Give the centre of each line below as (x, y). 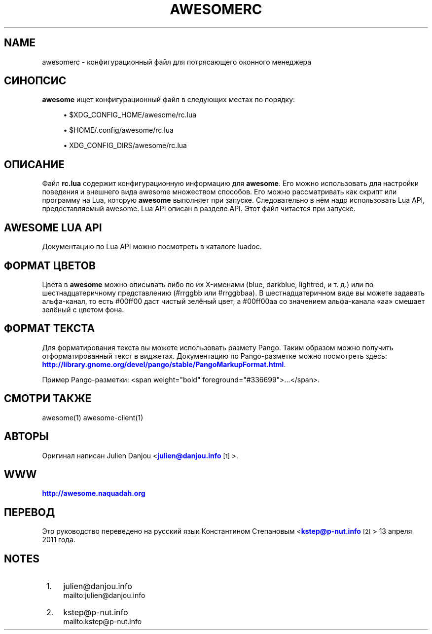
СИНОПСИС (35, 81)
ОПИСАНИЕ (34, 164)
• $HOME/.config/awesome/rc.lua (118, 130)
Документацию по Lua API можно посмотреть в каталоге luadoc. (152, 247)
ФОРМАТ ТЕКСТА (50, 329)
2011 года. (59, 540)
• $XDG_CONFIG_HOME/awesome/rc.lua (130, 115)
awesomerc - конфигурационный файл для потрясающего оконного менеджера (177, 62)
